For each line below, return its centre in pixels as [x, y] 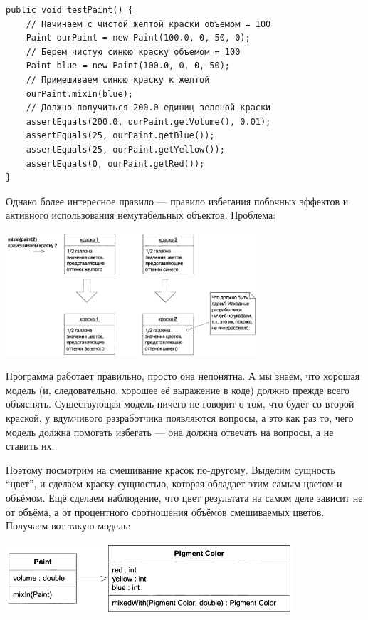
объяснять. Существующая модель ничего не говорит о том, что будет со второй [180, 404]
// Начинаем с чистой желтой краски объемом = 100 [148, 24]
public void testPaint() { [69, 10]
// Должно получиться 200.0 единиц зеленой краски [148, 108]
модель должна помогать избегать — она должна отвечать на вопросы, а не [170, 432]
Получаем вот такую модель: [68, 526]
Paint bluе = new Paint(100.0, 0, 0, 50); [128, 66]
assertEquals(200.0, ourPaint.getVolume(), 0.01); [148, 122]
